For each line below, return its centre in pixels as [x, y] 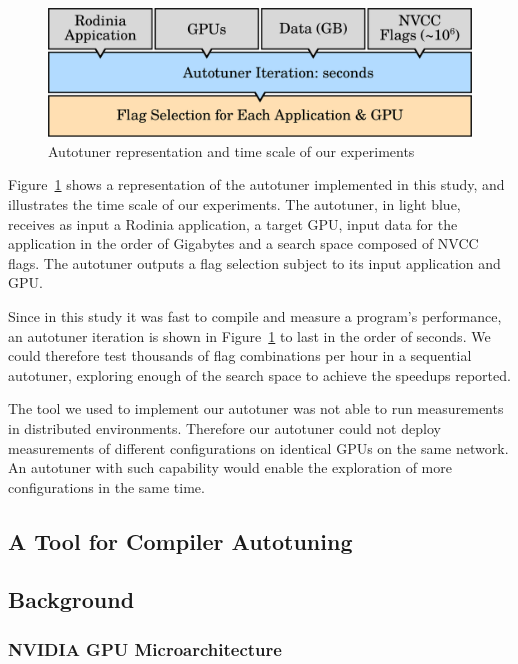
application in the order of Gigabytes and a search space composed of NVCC [243, 243]
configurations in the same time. [106, 486]
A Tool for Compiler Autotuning [180, 540]
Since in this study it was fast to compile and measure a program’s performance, [255, 315]
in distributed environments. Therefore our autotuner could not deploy [224, 427]
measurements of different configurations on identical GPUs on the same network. [258, 447]
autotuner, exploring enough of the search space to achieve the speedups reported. [259, 374]
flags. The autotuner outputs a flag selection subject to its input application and [254, 262]
